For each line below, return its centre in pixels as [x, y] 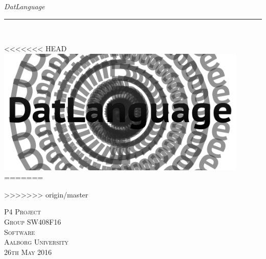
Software [20, 232]
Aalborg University [36, 242]
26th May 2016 [28, 252]
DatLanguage [25, 6]
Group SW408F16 [33, 221]
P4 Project [23, 212]
